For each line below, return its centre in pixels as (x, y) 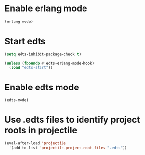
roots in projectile (41, 130)
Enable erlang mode (46, 9)
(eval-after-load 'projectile (35, 143)
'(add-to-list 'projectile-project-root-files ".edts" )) (68, 148)
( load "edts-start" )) (31, 67)
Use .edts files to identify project (72, 120)
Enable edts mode (42, 87)
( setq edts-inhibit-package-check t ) (43, 54)
